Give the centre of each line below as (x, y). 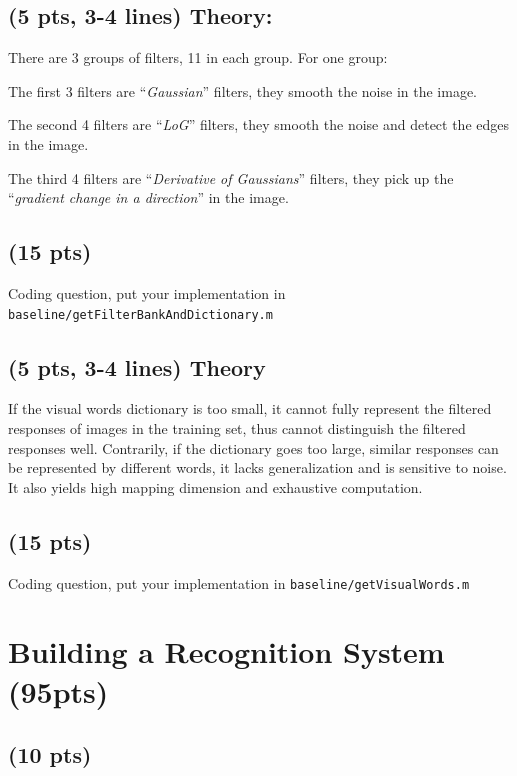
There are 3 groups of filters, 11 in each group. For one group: (198, 57)
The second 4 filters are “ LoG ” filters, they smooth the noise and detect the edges (259, 124)
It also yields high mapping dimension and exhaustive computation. (215, 486)
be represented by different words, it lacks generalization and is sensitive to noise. (257, 467)
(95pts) (58, 690)
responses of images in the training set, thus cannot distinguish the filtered (237, 428)
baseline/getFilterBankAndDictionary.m (140, 314)
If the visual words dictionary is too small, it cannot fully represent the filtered (250, 408)
